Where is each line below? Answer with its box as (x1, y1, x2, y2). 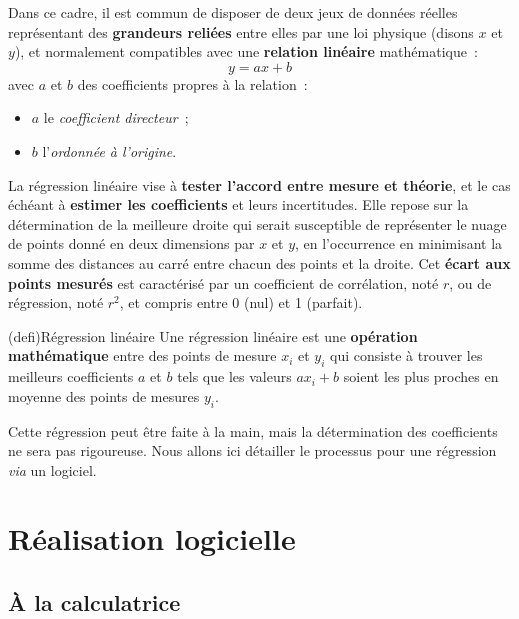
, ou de (449, 272, 492, 293)
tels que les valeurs (177, 366, 292, 387)
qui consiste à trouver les (330, 345, 483, 366)
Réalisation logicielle (8, 518, 296, 559)
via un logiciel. (8, 459, 97, 480)
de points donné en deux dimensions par (8, 233, 255, 254)
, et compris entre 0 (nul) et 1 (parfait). (119, 292, 363, 313)
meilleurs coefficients (8, 366, 134, 387)
